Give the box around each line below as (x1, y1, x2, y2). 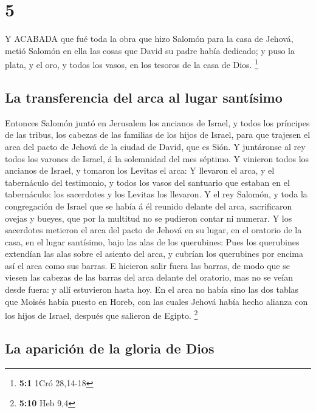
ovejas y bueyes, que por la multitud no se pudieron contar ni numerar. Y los (5, 211, 292, 224)
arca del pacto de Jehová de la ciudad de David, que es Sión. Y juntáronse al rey (5, 140, 306, 152)
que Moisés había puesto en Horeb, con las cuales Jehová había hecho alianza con (5, 295, 308, 307)
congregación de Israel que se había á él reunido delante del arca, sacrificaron (5, 199, 292, 212)
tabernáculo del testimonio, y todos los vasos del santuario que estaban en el (5, 176, 290, 188)
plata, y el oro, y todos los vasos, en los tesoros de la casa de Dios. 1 (5, 56, 259, 70)
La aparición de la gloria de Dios (5, 338, 215, 357)
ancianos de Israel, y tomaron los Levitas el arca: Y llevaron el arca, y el (5, 164, 275, 177)
